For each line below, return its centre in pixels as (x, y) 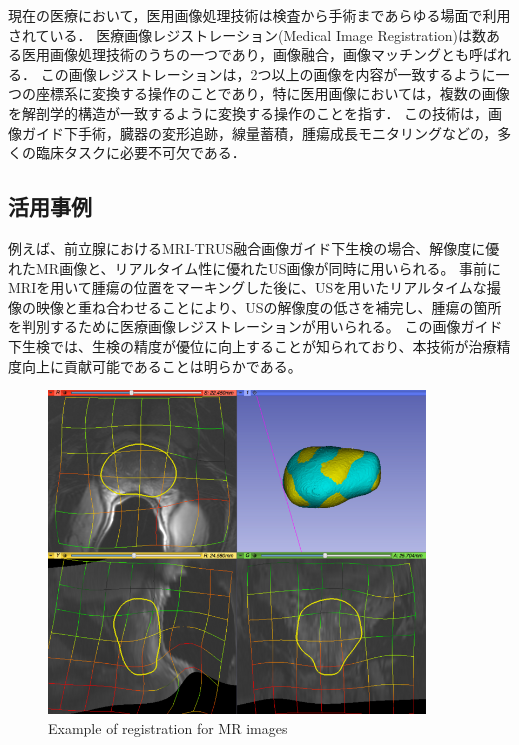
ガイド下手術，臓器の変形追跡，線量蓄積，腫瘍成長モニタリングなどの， (259, 132)
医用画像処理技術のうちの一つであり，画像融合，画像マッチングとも (245, 54)
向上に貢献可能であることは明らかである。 (161, 365)
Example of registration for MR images (168, 727)
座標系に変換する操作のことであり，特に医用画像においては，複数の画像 (272, 93)
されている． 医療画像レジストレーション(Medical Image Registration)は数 (247, 34)
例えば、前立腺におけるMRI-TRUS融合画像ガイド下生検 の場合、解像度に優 (254, 247)
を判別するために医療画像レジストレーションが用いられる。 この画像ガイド (255, 326)
